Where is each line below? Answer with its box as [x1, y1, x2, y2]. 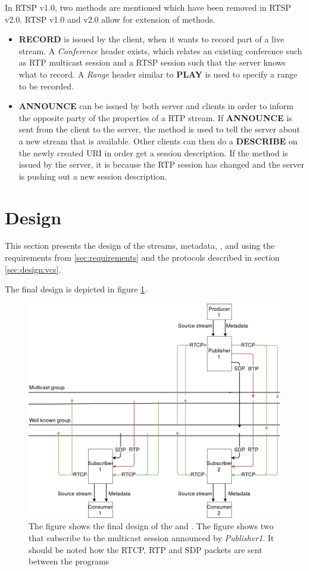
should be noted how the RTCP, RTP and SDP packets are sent [29, 543, 263, 555]
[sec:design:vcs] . [5, 263, 61, 275]
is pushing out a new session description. [18, 169, 167, 182]
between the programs [29, 555, 110, 567]
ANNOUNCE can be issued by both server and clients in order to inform [18, 100, 294, 112]
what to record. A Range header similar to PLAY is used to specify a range [18, 67, 298, 80]
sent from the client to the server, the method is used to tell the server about [18, 123, 301, 135]
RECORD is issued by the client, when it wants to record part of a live [18, 33, 285, 45]
